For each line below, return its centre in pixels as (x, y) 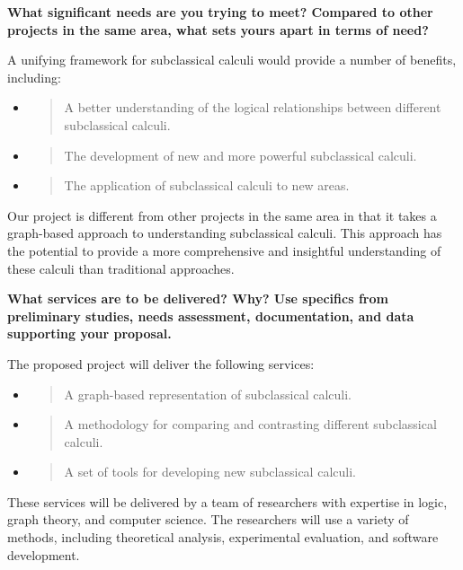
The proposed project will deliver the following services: (161, 363)
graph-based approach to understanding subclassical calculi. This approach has (225, 233)
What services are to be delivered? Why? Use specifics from (198, 298)
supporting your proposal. (89, 333)
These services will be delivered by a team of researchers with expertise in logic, (227, 501)
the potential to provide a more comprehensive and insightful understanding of (224, 250)
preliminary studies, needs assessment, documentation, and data (211, 316)
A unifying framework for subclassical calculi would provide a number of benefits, (232, 60)
